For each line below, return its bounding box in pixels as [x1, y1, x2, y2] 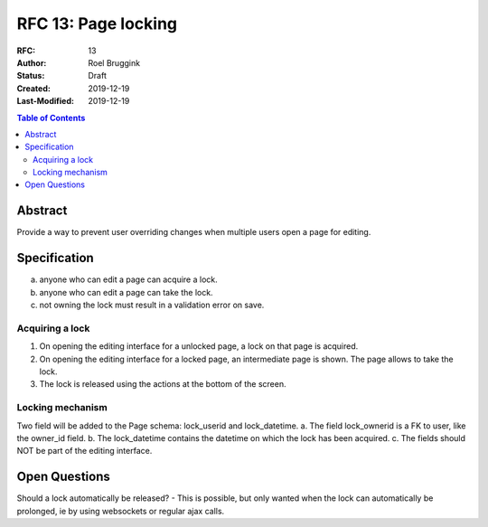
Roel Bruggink [88, 57, 140, 68]
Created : [16, 82, 52, 94]
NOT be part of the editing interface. [16, 446, 153, 456]
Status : [16, 71, 45, 81]
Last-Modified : [16, 96, 74, 107]
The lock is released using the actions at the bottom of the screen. [39, 379, 286, 390]
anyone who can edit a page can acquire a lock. [39, 274, 218, 285]
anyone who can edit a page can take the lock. [39, 287, 213, 297]
